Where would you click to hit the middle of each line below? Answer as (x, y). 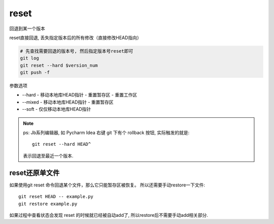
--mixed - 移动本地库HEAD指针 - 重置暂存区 (68, 102)
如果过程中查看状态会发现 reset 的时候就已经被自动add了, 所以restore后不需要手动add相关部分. (109, 215)
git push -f (35, 73)
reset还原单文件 (35, 173)
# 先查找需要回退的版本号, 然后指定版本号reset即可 (77, 51)
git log (29, 58)
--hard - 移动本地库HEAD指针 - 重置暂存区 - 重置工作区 (80, 95)
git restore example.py (48, 204)
